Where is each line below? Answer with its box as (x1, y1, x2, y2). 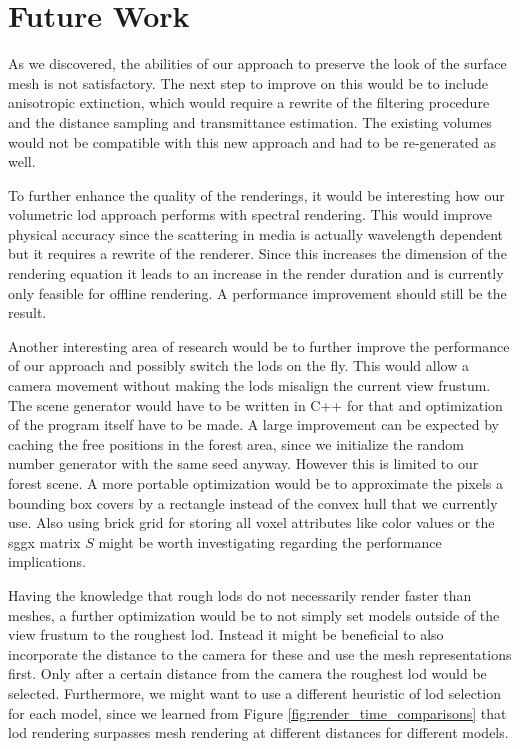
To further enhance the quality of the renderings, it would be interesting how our (8, 184, 505, 205)
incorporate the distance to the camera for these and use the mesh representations (8, 643, 512, 664)
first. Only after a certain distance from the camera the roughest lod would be (8, 663, 487, 684)
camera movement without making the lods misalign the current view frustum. (8, 375, 491, 396)
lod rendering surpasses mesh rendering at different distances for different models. (8, 722, 509, 743)
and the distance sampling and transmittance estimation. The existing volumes (8, 111, 492, 132)
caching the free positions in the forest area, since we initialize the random (8, 433, 464, 454)
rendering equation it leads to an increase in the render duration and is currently (8, 263, 504, 284)
